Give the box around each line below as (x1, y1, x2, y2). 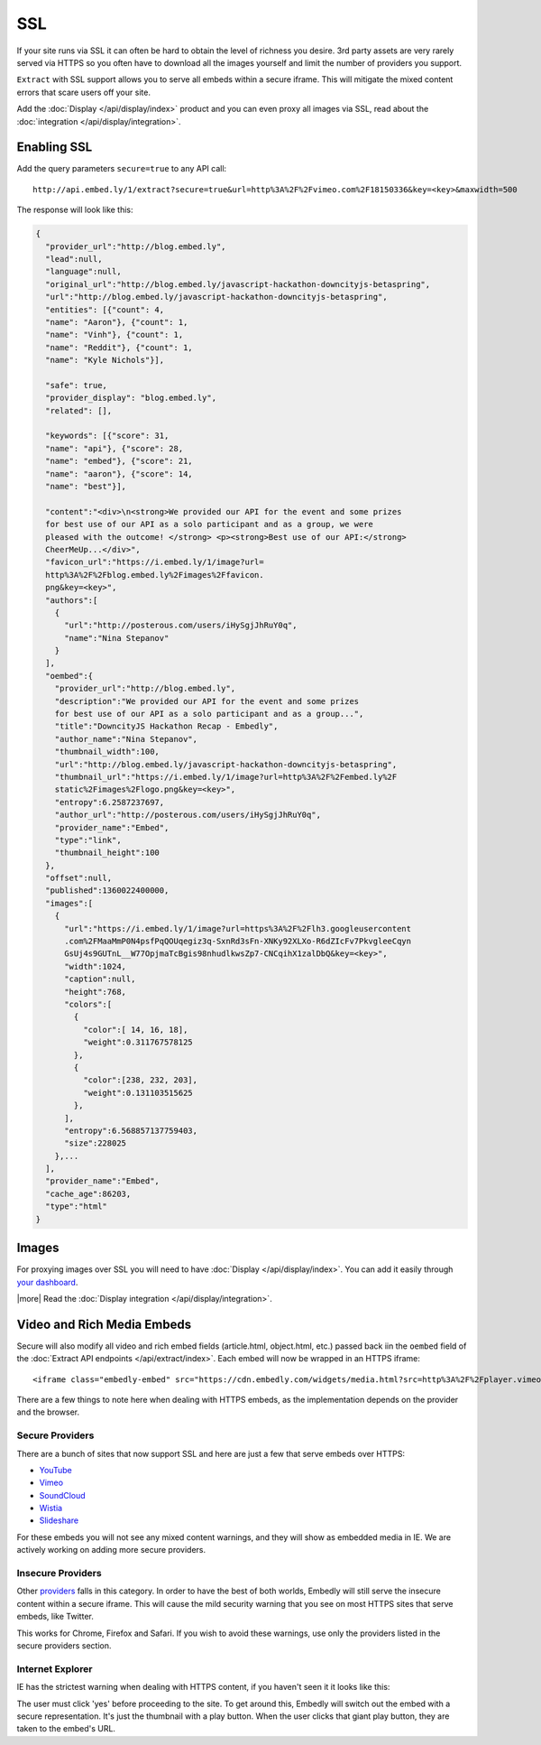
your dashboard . (16, 1276, 78, 1287)
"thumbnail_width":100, (54, 747, 160, 757)
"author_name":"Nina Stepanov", (54, 734, 198, 744)
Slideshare (39, 1515, 79, 1526)
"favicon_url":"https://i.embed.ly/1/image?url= (45, 557, 265, 568)
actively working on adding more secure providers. (16, 1545, 206, 1555)
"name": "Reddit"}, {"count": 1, (45, 342, 193, 352)
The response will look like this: (16, 204, 134, 216)
